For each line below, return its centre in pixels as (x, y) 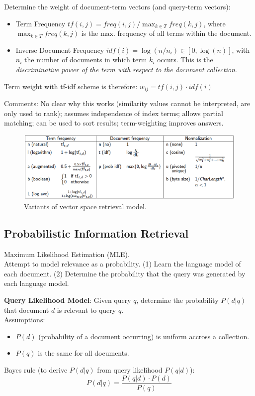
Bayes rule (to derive (36, 369)
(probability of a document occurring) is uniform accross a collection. (144, 336)
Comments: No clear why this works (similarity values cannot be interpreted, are (127, 103)
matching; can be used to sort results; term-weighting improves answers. (114, 123)
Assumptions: (25, 320)
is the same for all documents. (84, 353)
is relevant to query (86, 310)
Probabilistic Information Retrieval (96, 233)
